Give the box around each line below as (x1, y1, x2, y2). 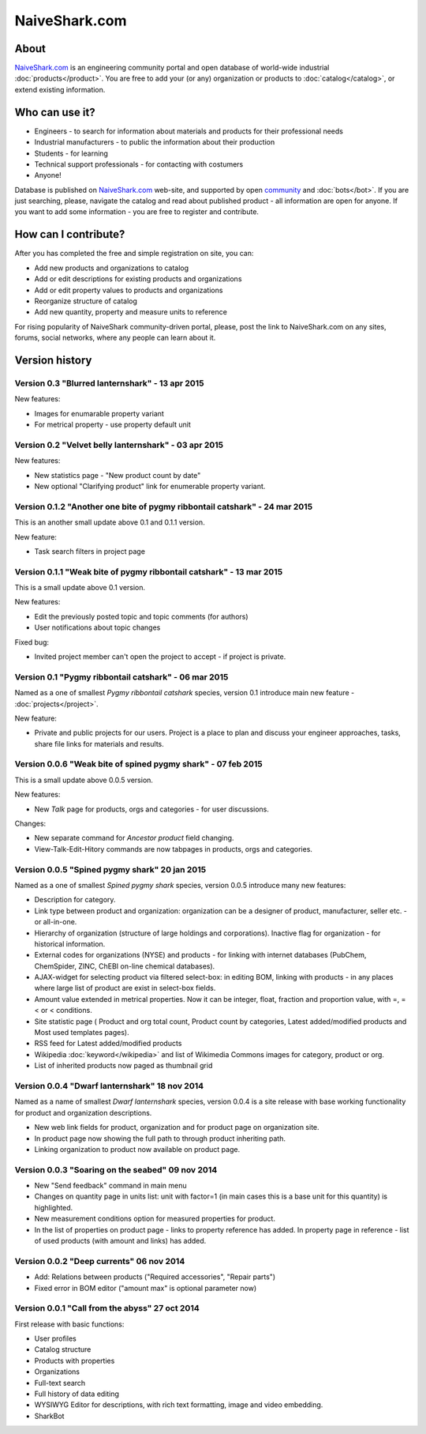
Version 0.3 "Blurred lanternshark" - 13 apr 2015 (14, 378, 204, 389)
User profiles (34, 1334, 77, 1343)
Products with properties (34, 1356, 115, 1365)
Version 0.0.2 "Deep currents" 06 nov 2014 (14, 1255, 185, 1267)
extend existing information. (14, 85, 106, 94)
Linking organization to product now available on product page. (34, 1144, 241, 1154)
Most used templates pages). (34, 1028, 129, 1037)
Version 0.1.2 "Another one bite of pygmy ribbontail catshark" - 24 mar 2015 (14, 501, 313, 512)
